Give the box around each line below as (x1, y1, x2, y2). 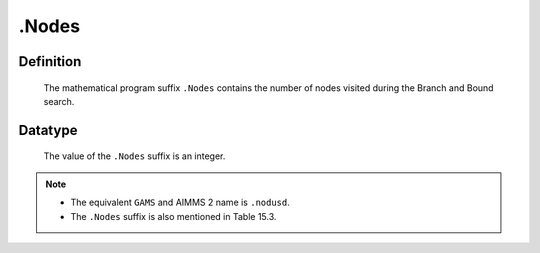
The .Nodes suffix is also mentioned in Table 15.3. (70, 210, 277, 222)
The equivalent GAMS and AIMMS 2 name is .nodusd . (70, 196, 290, 209)
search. (43, 95, 75, 107)
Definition (18, 53, 82, 70)
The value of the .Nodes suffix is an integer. (43, 150, 226, 162)
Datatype (18, 121, 78, 139)
